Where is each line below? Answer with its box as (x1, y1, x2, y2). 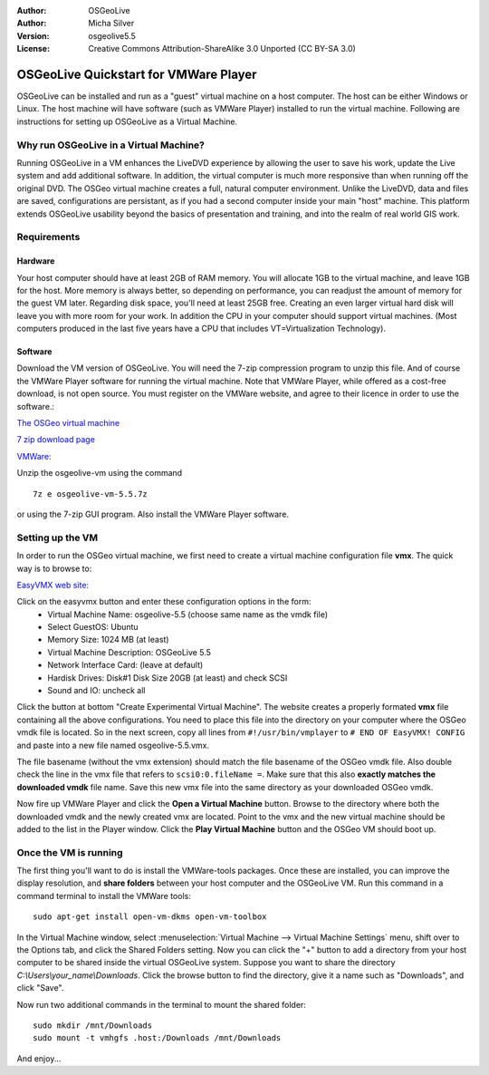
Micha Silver (88, 18, 135, 29)
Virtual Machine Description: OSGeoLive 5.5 (47, 646, 212, 657)
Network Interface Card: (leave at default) (47, 660, 204, 671)
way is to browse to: (16, 563, 92, 574)
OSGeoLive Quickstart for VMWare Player (16, 66, 257, 82)
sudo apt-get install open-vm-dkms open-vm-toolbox (33, 912, 267, 922)
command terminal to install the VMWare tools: (16, 890, 192, 901)
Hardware (16, 256, 55, 266)
